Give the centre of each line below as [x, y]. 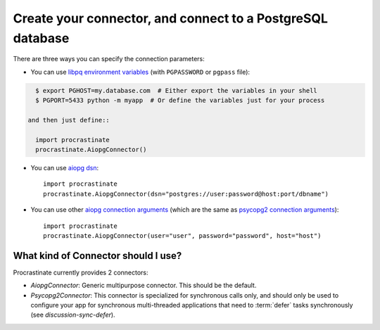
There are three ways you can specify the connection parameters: [109, 59]
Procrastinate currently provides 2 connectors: [81, 272]
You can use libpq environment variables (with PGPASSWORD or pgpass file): [140, 72]
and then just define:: [69, 120]
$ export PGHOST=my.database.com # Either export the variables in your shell [177, 90]
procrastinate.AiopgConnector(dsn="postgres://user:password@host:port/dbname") [186, 194]
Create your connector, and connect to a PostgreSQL [171, 18]
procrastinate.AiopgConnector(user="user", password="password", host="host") [182, 236]
